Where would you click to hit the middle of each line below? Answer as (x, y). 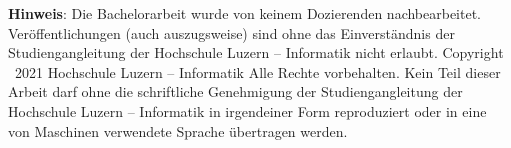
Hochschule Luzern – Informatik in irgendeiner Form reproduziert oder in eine (247, 110)
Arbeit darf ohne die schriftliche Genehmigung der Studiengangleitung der (235, 91)
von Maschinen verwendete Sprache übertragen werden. (178, 130)
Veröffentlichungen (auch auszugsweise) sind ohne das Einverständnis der (231, 32)
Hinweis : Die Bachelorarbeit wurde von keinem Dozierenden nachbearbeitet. (245, 13)
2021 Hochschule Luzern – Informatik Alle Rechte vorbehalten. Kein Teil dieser (258, 71)
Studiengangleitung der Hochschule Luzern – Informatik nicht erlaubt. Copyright (256, 52)
